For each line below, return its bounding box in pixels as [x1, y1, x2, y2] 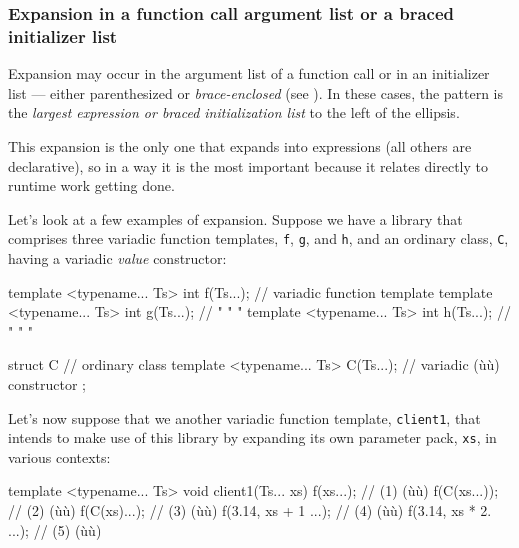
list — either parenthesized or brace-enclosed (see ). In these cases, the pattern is [8, 82, 504, 103]
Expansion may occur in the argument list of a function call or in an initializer [8, 63, 490, 84]
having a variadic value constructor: [8, 247, 227, 268]
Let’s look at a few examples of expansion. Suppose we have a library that [8, 208, 463, 229]
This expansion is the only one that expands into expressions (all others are [8, 135, 472, 156]
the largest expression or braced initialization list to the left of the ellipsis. [8, 102, 460, 123]
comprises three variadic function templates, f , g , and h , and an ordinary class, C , [8, 228, 509, 249]
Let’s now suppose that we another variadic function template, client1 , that [8, 407, 481, 428]
